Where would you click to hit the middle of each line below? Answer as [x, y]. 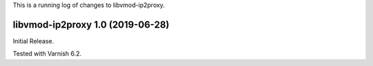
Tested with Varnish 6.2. [47, 54]
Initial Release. [34, 41]
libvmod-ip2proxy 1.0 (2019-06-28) [91, 24]
